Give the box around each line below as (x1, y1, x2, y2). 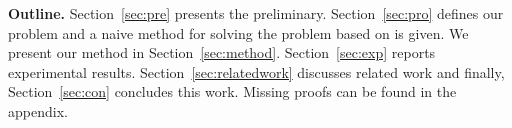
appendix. (8, 100, 68, 121)
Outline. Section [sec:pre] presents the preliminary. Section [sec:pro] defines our (8, 3, 504, 23)
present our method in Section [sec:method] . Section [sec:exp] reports (8, 42, 436, 63)
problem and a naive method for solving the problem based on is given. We (8, 22, 469, 43)
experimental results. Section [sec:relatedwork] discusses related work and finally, (8, 61, 505, 82)
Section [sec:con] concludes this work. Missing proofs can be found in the (8, 81, 457, 102)
